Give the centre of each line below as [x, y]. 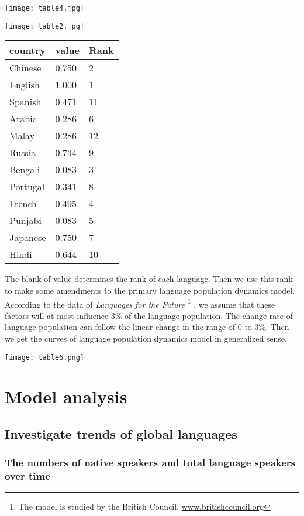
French [23, 204]
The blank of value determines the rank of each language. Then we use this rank [149, 279]
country [27, 50]
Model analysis [66, 396]
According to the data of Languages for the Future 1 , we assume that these [140, 303]
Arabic [23, 119]
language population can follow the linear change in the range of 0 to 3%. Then [147, 327]
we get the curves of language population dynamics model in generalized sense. [146, 338]
